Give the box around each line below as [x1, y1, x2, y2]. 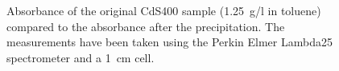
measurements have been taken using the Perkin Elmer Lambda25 [6, 34, 333, 50]
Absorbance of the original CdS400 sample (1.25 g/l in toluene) [6, 2, 321, 18]
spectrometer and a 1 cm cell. [6, 49, 155, 65]
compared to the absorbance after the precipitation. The [6, 18, 285, 34]
